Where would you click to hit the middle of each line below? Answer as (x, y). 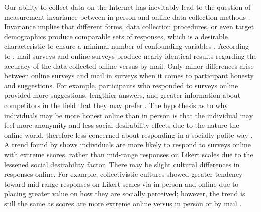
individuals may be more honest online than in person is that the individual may (129, 115)
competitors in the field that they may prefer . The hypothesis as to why (116, 105)
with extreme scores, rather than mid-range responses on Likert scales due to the (129, 154)
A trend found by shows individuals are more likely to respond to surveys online (128, 144)
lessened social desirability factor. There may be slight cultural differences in (122, 164)
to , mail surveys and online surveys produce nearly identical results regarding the (130, 56)
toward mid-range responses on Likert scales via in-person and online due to (121, 184)
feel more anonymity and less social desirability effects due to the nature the (122, 125)
